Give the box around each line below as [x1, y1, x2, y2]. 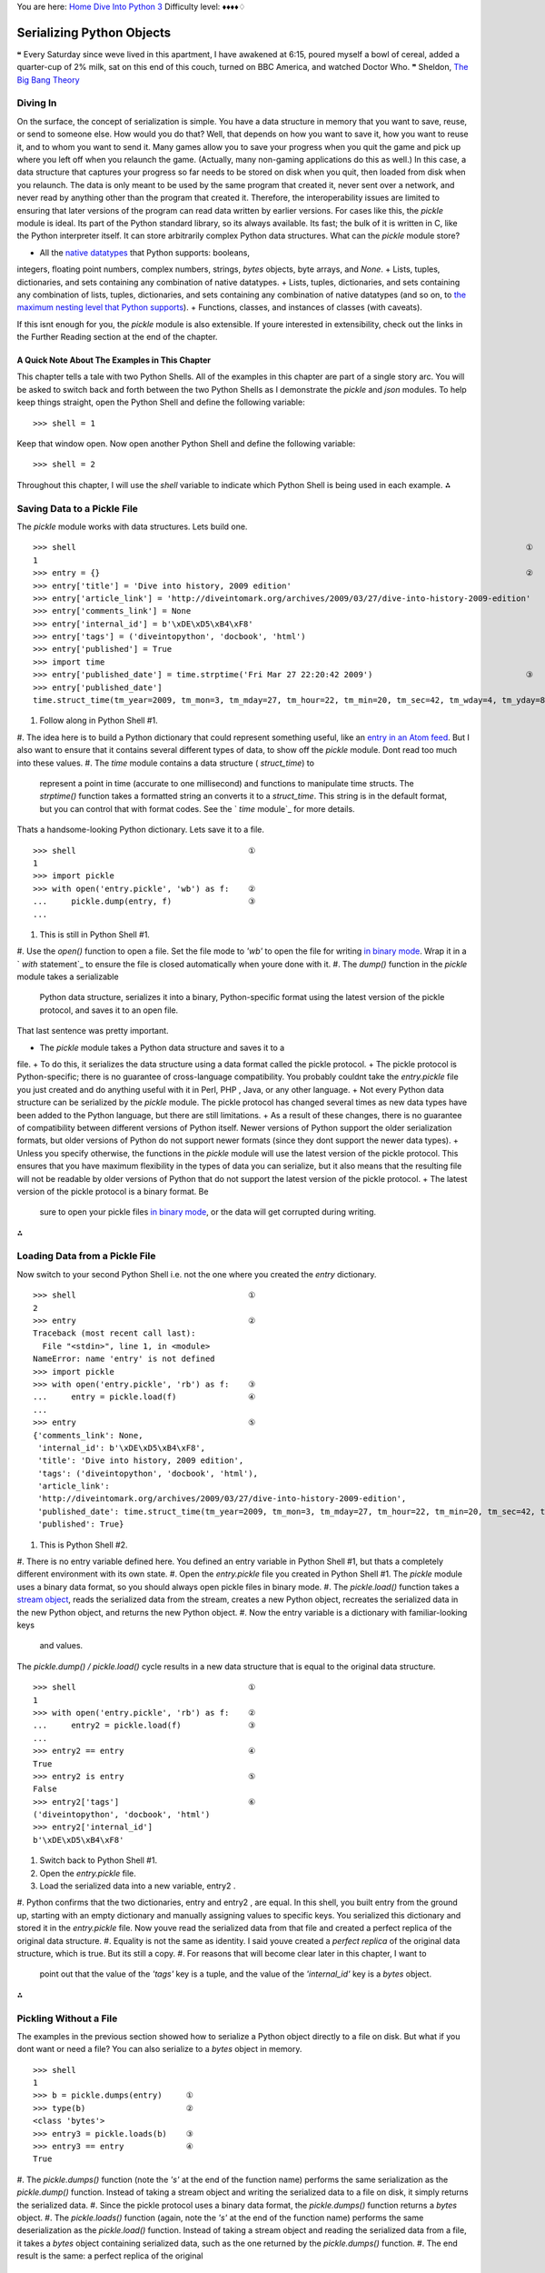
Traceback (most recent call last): [33, 1328, 196, 1338]
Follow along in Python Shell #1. [39, 715, 158, 726]
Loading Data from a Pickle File [16, 1250, 156, 1263]
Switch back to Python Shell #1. [39, 1855, 158, 1866]
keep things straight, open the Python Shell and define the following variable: [16, 396, 305, 408]
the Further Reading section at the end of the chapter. [16, 332, 218, 343]
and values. [39, 1640, 84, 1651]
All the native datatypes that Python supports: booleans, [39, 246, 250, 258]
